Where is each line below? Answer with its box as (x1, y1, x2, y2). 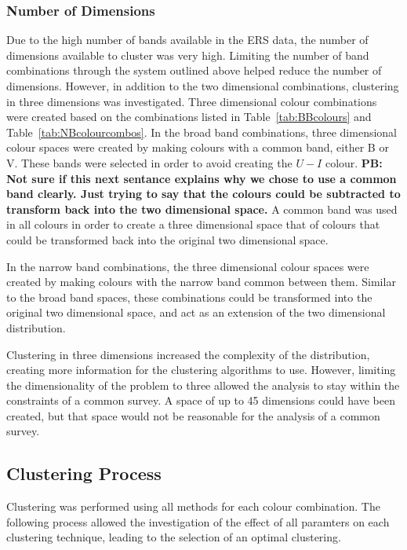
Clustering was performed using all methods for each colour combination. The (6, 498, 380, 515)
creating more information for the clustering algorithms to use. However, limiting (6, 361, 396, 378)
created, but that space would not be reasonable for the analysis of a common (6, 407, 380, 423)
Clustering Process (6, 461, 162, 486)
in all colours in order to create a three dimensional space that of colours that (6, 216, 380, 233)
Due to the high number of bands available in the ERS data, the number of (6, 31, 369, 48)
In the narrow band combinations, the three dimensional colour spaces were (6, 258, 369, 274)
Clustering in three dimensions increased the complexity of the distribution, (6, 346, 370, 362)
